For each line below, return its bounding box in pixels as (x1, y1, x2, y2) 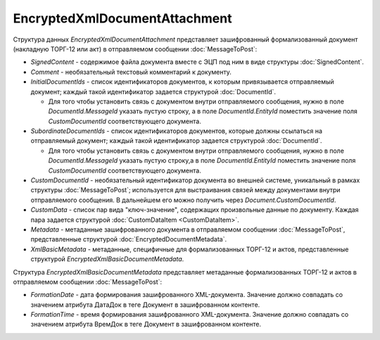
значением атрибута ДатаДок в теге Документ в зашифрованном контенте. (30, 300, 260, 309)
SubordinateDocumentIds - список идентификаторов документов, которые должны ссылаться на (30, 127, 323, 135)
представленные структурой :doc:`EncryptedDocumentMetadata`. (30, 235, 227, 244)
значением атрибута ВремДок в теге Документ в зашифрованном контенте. (30, 320, 262, 329)
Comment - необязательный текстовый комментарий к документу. (30, 68, 232, 76)
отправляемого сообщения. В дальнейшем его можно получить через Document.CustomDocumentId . (30, 196, 336, 204)
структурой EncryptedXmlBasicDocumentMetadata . (30, 255, 184, 263)
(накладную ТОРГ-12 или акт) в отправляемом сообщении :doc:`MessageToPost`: (13, 44, 258, 53)
